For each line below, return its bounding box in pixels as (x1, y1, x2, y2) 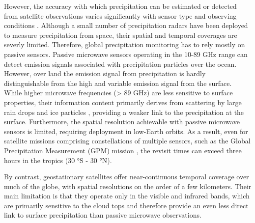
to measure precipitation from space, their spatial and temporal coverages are (4, 29, 237, 40)
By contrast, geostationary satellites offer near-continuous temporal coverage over (4, 171, 249, 182)
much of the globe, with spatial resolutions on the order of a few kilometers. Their (4, 181, 252, 191)
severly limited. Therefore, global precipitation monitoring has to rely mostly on (4, 39, 245, 50)
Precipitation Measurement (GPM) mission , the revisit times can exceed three (4, 145, 242, 155)
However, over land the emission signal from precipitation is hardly (4, 68, 206, 79)
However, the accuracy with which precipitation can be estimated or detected (4, 1, 237, 11)
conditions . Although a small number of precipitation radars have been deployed (4, 20, 248, 30)
